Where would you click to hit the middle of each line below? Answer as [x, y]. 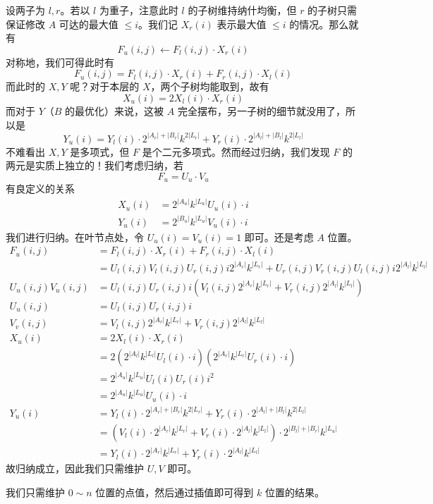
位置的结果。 [294, 492]
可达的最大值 [89, 24]
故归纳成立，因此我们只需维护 [75, 468]
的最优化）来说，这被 [115, 110]
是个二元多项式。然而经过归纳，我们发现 [236, 151]
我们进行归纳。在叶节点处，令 [75, 236]
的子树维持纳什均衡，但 [242, 10]
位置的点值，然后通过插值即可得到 [175, 492]
